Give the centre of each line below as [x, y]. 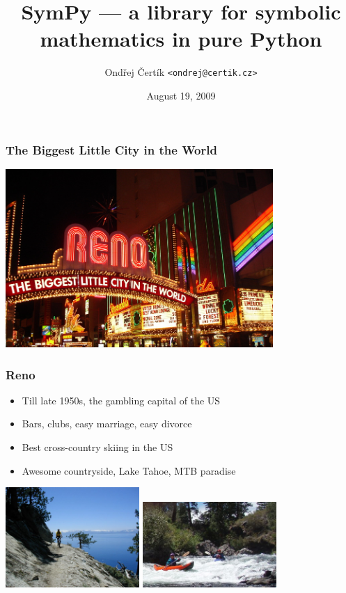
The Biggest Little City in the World [111, 149]
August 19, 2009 [181, 95]
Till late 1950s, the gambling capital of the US [121, 400]
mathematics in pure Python [181, 39]
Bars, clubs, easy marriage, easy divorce [107, 424]
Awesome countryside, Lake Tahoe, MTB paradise [129, 470]
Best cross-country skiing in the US [97, 447]
